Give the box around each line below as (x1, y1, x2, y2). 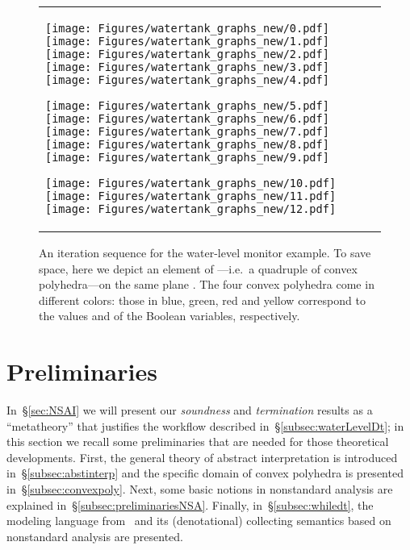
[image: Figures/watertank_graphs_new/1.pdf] (45, 35, 329, 48)
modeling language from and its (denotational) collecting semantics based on (6, 512, 391, 529)
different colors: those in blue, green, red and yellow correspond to (39, 291, 366, 308)
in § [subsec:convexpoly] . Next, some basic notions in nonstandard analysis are (6, 481, 393, 498)
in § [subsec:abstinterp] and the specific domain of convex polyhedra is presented (6, 465, 404, 481)
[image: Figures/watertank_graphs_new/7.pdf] (45, 125, 329, 138)
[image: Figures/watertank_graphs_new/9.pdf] (45, 151, 329, 164)
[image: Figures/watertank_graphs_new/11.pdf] (45, 190, 337, 202)
